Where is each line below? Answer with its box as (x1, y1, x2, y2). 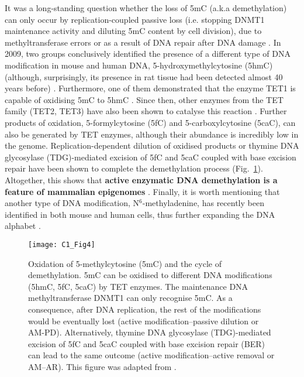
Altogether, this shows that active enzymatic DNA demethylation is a (5, 173, 278, 186)
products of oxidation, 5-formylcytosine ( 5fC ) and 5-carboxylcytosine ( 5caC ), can (5, 116, 296, 128)
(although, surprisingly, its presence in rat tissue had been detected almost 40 (5, 70, 283, 83)
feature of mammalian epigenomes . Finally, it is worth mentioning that (5, 185, 280, 197)
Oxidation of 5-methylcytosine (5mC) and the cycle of (28, 257, 222, 269)
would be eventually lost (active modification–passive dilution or (28, 314, 259, 327)
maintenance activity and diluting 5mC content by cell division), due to (5, 25, 262, 37)
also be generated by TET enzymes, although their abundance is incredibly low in (5, 128, 299, 140)
